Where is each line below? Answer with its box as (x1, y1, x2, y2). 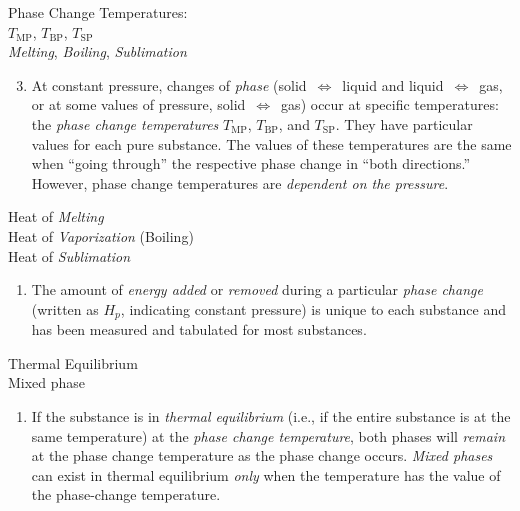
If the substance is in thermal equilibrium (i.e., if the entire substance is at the (31, 405, 511, 426)
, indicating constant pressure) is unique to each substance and (120, 298, 506, 319)
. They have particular (335, 113, 473, 134)
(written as (31, 298, 99, 319)
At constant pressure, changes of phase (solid (31, 74, 307, 95)
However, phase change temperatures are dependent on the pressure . (31, 172, 449, 193)
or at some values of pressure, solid (31, 94, 246, 115)
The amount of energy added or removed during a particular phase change (31, 279, 483, 300)
